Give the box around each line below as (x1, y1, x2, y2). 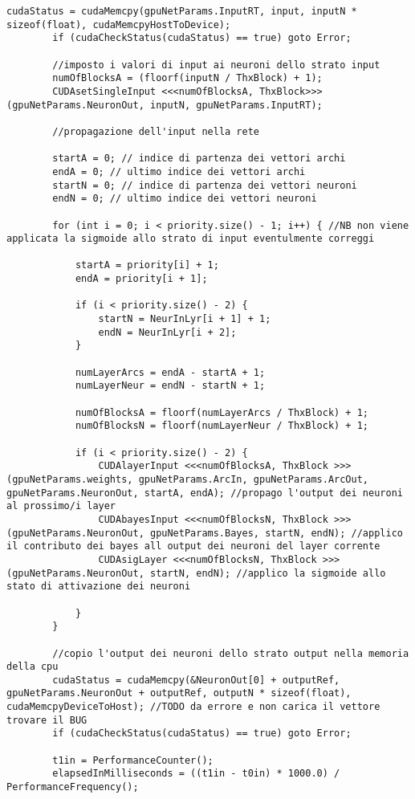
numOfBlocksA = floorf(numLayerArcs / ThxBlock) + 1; (75, 406, 369, 418)
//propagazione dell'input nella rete (52, 125, 259, 137)
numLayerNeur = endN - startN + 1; (75, 380, 266, 392)
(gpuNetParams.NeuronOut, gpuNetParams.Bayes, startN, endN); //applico (6, 527, 403, 539)
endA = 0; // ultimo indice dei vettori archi (52, 165, 306, 177)
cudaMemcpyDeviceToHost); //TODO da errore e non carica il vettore (6, 701, 380, 713)
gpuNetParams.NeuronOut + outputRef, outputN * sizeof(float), (6, 687, 352, 699)
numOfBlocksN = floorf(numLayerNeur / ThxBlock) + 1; (75, 420, 369, 432)
